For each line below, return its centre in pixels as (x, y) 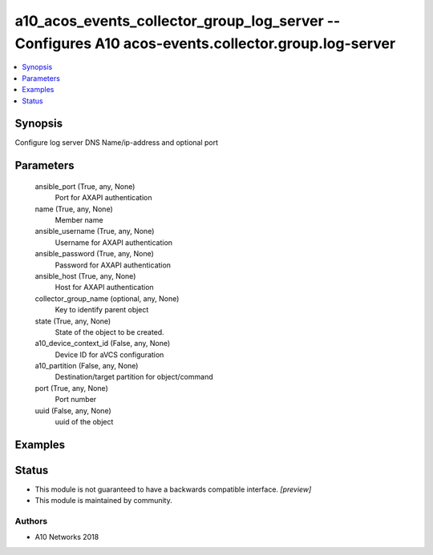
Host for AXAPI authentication (104, 288)
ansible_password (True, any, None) (94, 254)
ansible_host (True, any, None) (85, 275)
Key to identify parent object (102, 310)
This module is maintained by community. (103, 501)
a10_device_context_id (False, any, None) (103, 344)
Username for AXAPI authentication (113, 242)
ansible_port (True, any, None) (85, 186)
